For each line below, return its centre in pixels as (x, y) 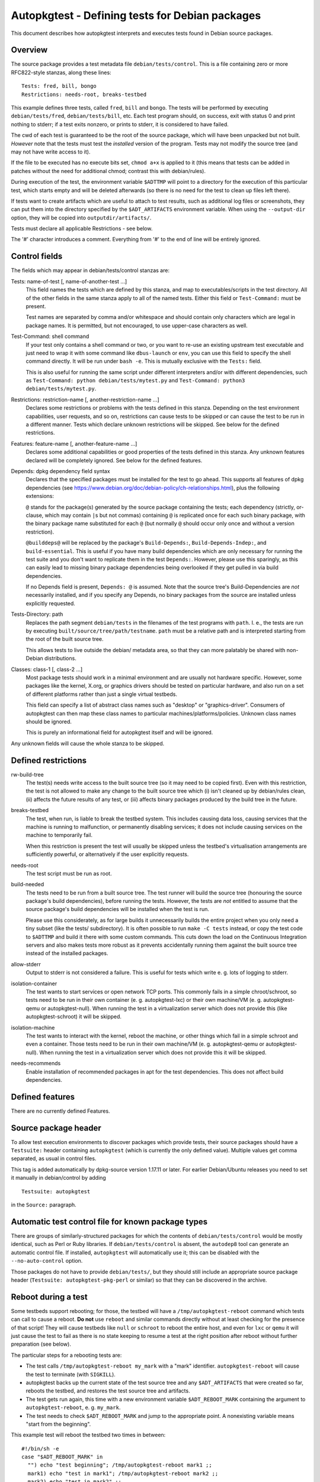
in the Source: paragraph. (44, 1205)
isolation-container (34, 983)
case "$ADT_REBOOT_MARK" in (62, 1457)
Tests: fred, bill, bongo (59, 86)
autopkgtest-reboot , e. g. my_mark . (73, 1407)
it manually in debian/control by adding (58, 1178)
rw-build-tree (27, 774)
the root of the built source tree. (65, 639)
